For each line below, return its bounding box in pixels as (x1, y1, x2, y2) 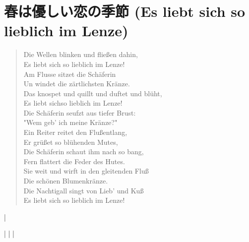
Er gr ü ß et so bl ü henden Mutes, (23, 136, 118, 147)
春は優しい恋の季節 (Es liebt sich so (4, 1, 246, 21)
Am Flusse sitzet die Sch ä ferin (23, 68, 116, 79)
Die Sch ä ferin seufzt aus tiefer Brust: (23, 107, 136, 118)
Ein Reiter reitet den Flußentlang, (23, 127, 127, 137)
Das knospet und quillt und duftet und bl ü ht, (23, 88, 162, 98)
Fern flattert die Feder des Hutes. (23, 156, 125, 166)
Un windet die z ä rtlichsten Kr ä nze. (23, 78, 130, 89)
